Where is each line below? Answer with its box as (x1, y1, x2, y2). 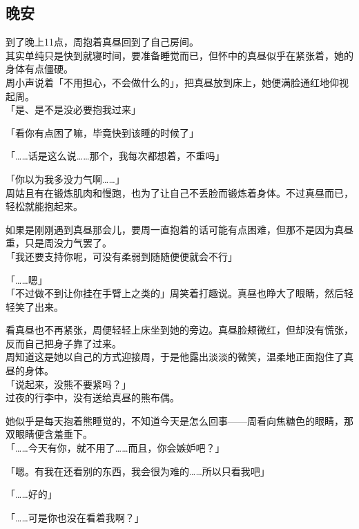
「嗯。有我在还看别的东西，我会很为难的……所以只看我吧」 (6, 463, 270, 478)
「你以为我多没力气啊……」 (6, 171, 125, 186)
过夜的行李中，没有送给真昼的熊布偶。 (6, 390, 179, 405)
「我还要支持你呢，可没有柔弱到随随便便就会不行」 (6, 249, 237, 263)
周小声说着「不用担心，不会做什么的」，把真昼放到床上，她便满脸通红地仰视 (6, 75, 349, 89)
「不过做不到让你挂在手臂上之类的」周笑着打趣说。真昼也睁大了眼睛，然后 (6, 286, 344, 300)
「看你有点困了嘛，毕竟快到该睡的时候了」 (6, 125, 199, 140)
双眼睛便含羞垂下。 (6, 427, 93, 441)
